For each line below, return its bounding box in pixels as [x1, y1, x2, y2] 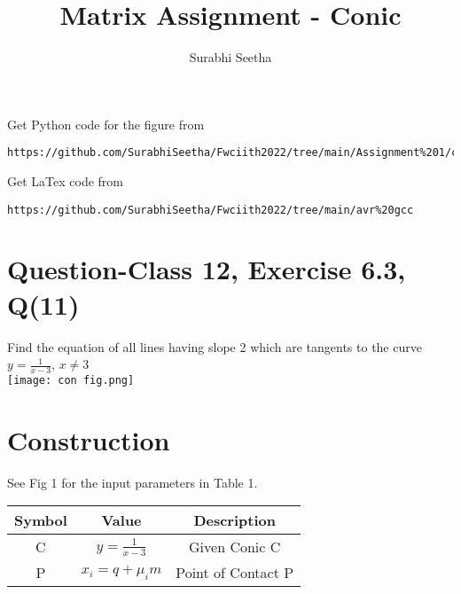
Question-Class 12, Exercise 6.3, [7, 251, 406, 287]
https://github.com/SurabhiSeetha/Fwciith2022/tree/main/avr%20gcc [7, 203, 414, 216]
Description [193, 510, 276, 531]
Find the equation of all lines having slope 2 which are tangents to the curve [7, 337, 422, 356]
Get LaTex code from [7, 171, 123, 190]
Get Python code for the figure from [7, 114, 205, 133]
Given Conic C [189, 536, 281, 558]
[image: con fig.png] [7, 373, 135, 387]
